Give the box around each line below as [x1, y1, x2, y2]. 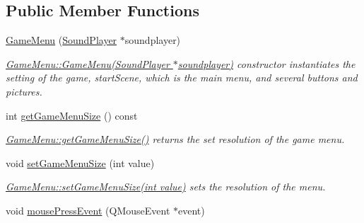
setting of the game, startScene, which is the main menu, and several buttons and [6, 70, 358, 85]
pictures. [6, 84, 42, 98]
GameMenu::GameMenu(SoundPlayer [6, 56, 170, 71]
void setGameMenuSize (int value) [6, 155, 155, 170]
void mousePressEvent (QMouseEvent [6, 202, 170, 217]
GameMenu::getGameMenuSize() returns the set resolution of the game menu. [6, 132, 345, 147]
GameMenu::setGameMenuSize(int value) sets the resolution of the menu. [6, 179, 326, 194]
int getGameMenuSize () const [6, 108, 138, 122]
